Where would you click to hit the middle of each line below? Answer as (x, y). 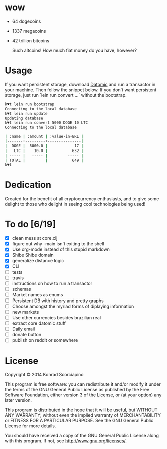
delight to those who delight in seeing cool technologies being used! (75, 204)
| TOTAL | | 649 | (44, 160)
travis (18, 278)
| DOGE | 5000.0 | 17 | (44, 146)
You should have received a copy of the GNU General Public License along (82, 436)
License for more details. (31, 426)
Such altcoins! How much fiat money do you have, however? (75, 50)
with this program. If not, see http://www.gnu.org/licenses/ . (66, 441)
